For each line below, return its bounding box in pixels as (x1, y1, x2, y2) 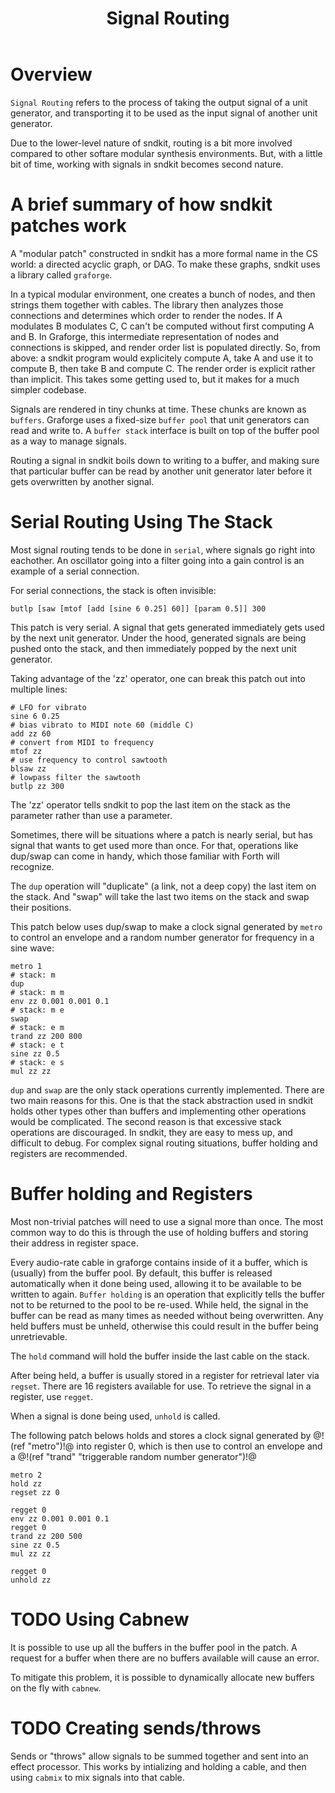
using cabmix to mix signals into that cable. (10, 1771, 185, 1783)
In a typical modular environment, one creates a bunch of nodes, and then (10, 288, 316, 300)
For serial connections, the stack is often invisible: (10, 584, 217, 596)
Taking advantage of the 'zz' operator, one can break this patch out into (10, 672, 306, 684)
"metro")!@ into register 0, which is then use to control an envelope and (27, 1440, 323, 1452)
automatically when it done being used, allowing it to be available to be (10, 1277, 302, 1289)
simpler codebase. (10, 383, 87, 396)
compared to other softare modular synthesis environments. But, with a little (10, 147, 323, 159)
